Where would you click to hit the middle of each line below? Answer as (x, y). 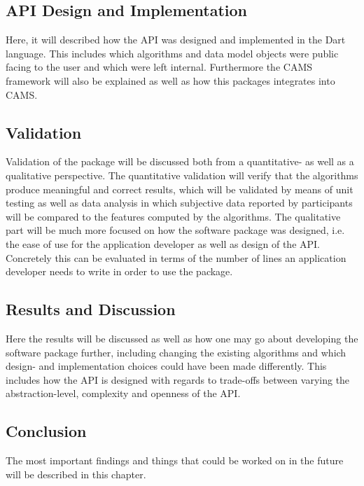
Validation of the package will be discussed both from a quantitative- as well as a (180, 161)
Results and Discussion (91, 309)
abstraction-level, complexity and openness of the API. (123, 393)
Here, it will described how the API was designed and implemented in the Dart (176, 40)
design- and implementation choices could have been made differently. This (166, 366)
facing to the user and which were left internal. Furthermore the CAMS (159, 67)
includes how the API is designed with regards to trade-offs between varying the (178, 379)
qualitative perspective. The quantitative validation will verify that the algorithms (182, 175)
